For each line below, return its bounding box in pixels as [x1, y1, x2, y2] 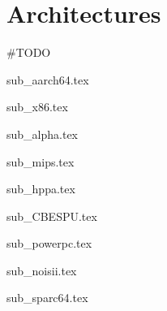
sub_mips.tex [6, 153, 75, 170]
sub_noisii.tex [6, 261, 77, 279]
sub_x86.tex [6, 98, 68, 115]
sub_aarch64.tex [6, 71, 89, 88]
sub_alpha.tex [6, 125, 78, 142]
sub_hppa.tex [6, 180, 75, 197]
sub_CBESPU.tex [6, 207, 97, 224]
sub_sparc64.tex [6, 289, 88, 306]
